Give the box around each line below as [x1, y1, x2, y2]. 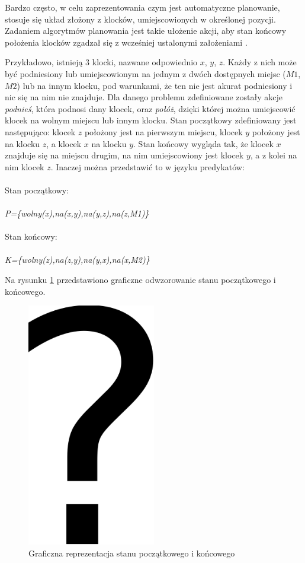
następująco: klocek [5, 125, 76, 138]
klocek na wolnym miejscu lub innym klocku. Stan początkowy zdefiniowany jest [5, 114, 297, 126]
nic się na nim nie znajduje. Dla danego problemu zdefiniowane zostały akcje [5, 91, 283, 103]
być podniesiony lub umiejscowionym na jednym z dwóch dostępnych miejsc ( [5, 67, 286, 79]
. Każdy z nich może [223, 56, 297, 68]
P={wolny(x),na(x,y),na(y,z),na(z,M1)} [5, 207, 149, 220]
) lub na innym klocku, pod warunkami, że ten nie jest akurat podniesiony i [17, 79, 293, 91]
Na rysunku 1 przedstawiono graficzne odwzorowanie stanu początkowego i [5, 273, 276, 286]
